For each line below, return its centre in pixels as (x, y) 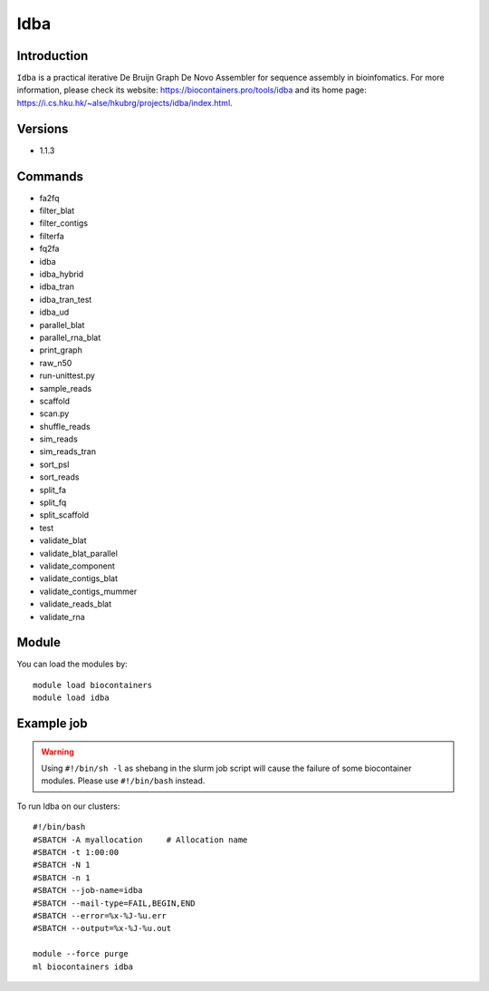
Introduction (53, 56)
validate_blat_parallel (78, 553)
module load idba (71, 698)
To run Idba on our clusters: (68, 806)
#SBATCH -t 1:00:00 (76, 852)
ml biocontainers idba (83, 967)
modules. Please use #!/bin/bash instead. (123, 781)
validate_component (77, 566)
